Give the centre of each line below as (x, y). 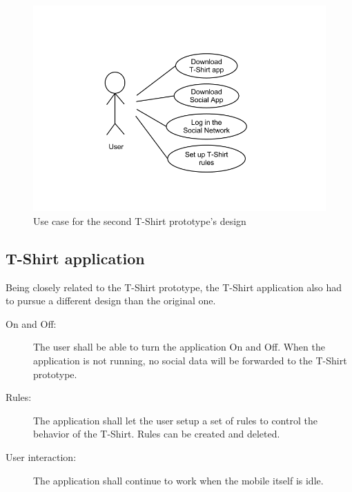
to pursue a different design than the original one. (111, 301)
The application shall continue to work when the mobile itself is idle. (178, 480)
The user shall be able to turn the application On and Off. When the (179, 347)
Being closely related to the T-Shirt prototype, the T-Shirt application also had (174, 287)
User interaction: (41, 456)
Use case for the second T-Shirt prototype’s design (140, 220)
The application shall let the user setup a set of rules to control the (175, 420)
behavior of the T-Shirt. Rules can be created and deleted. (157, 434)
